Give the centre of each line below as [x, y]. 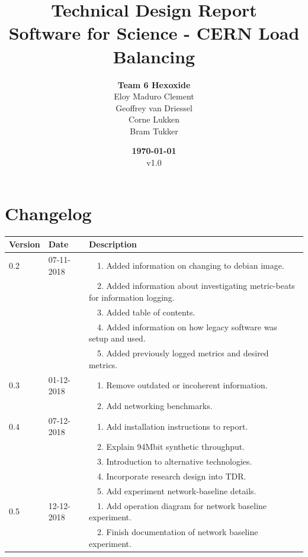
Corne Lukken [154, 119]
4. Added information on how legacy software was [187, 326]
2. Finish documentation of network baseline [177, 532]
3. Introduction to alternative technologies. [174, 461]
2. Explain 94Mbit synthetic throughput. [171, 447]
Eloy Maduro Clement [154, 96]
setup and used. [117, 338]
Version [25, 244]
